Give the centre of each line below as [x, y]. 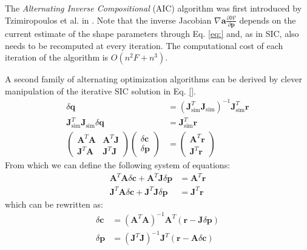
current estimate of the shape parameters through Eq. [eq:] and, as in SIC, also [152, 33]
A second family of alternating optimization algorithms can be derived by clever [153, 79]
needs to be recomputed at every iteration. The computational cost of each [144, 45]
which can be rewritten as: [54, 204]
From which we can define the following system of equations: [118, 165]
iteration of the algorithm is [57, 57]
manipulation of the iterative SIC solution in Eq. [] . [100, 90]
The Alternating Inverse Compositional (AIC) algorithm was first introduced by [153, 8]
